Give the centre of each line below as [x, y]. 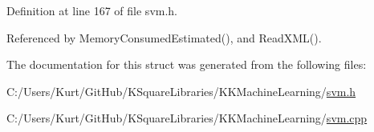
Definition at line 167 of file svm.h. [92, 10]
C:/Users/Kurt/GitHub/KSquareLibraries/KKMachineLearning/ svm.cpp [187, 118]
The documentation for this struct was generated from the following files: [187, 64]
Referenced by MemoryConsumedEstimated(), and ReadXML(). [164, 37]
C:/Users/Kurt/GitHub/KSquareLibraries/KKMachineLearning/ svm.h [181, 91]
